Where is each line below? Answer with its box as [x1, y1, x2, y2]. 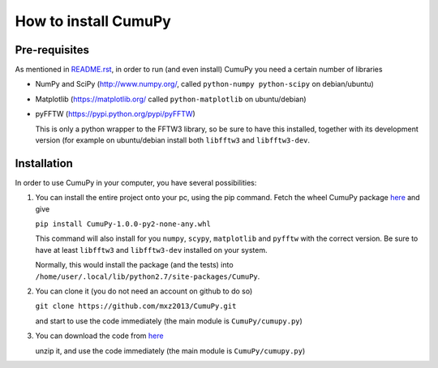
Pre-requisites [15, 43, 89, 57]
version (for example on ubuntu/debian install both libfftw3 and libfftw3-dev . [35, 135, 311, 145]
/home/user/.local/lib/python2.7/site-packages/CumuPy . [35, 272, 260, 281]
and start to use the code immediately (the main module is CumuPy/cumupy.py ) [35, 316, 303, 326]
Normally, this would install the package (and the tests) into [35, 260, 234, 270]
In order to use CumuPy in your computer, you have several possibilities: [15, 178, 257, 187]
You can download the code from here [35, 331, 164, 340]
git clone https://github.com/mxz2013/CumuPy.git [35, 302, 237, 311]
